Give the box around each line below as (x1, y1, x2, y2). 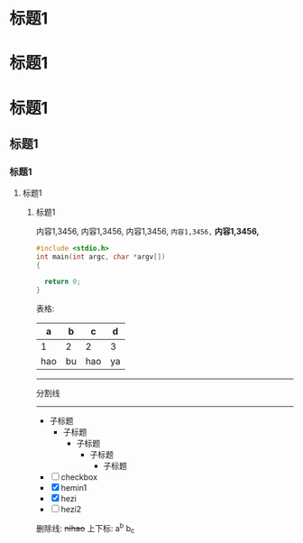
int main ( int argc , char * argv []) (35, 253, 166, 262)
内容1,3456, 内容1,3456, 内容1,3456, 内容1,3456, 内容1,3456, (35, 226, 260, 237)
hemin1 (60, 482, 87, 492)
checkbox (60, 471, 97, 483)
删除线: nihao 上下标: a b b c (35, 520, 135, 536)
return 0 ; (43, 277, 81, 286)
